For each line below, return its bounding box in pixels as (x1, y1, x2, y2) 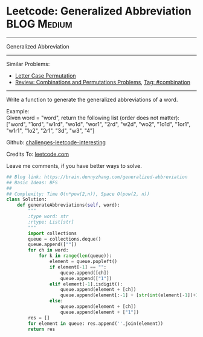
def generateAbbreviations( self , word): (17, 202, 120, 209)
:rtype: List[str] (28, 219, 74, 225)
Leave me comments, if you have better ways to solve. (6, 162, 142, 169)
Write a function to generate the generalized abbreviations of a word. (6, 96, 178, 103)
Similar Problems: (6, 60, 50, 67)
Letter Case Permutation (14, 72, 77, 79)
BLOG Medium (6, 17, 72, 31)
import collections (28, 230, 77, 236)
